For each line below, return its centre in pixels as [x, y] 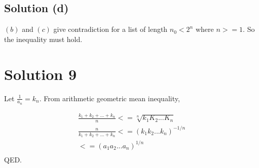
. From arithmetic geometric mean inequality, [109, 98]
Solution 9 [41, 74]
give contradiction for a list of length [110, 29]
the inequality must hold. [43, 39]
